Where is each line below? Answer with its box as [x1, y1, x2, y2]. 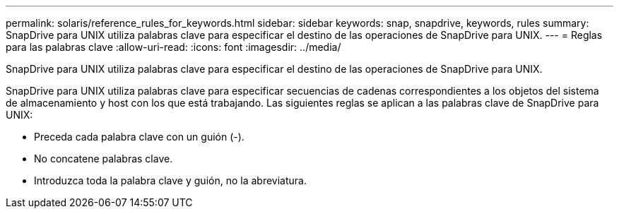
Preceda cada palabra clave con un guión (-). [34, 131, 244, 143]
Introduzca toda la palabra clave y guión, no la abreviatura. [34, 174, 307, 186]
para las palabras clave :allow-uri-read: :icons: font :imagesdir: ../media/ [6, 41, 341, 53]
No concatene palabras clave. [34, 153, 173, 165]
